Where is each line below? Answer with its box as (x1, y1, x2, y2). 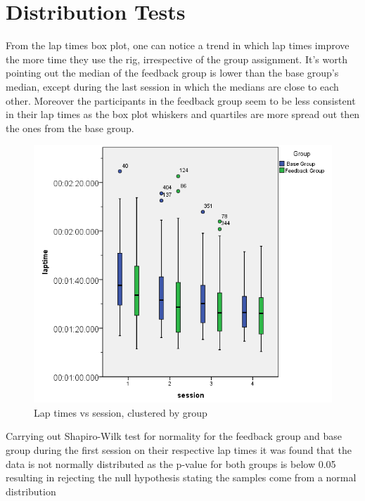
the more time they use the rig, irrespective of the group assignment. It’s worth (6, 51, 347, 66)
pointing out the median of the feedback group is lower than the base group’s (6, 65, 339, 80)
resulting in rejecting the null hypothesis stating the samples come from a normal (6, 470, 357, 485)
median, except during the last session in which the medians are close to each (6, 79, 339, 93)
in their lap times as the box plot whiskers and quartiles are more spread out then (6, 107, 360, 122)
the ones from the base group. (6, 120, 134, 135)
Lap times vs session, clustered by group (34, 405, 207, 419)
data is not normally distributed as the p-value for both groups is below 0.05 (6, 456, 336, 471)
